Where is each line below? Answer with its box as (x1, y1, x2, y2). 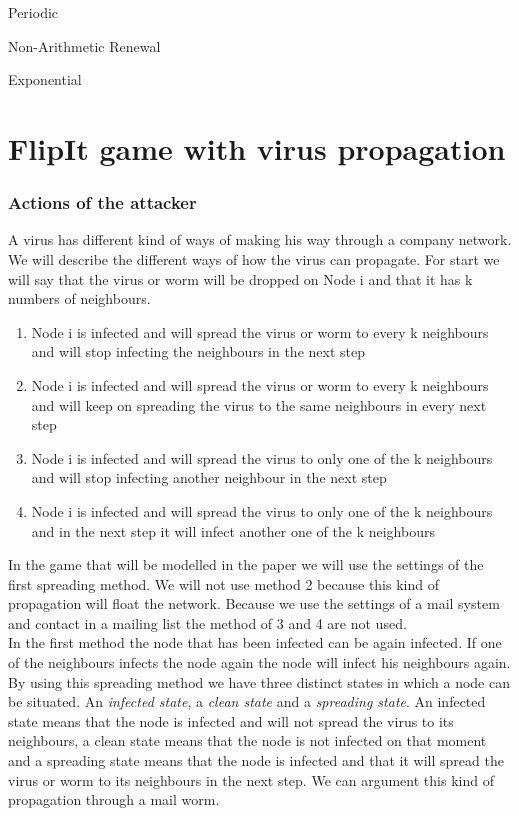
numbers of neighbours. (8, 288, 151, 309)
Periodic (8, 2, 59, 22)
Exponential (8, 69, 82, 90)
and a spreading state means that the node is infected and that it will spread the (8, 750, 504, 771)
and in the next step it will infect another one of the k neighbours (31, 520, 435, 541)
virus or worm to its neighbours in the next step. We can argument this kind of (8, 769, 494, 790)
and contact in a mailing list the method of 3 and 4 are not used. (8, 612, 407, 633)
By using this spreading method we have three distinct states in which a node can (8, 671, 510, 692)
